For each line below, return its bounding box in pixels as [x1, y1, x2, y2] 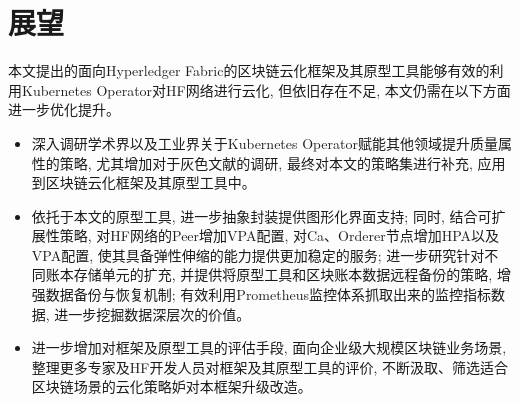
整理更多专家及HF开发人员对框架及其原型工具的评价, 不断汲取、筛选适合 [31, 356, 508, 377]
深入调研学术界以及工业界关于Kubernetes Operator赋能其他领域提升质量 [31, 132, 498, 153]
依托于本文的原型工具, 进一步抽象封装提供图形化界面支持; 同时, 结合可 [31, 205, 492, 226]
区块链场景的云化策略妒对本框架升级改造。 [31, 376, 312, 397]
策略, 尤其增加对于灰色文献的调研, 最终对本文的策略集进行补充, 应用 [59, 152, 506, 173]
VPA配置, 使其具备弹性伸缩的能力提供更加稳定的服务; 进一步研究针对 [31, 244, 485, 265]
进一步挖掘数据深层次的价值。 [54, 303, 251, 324]
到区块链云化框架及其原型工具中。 [31, 172, 256, 193]
